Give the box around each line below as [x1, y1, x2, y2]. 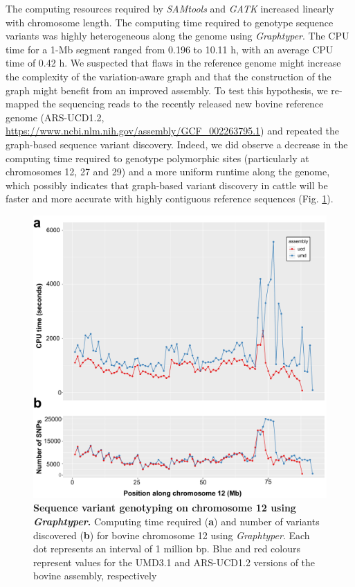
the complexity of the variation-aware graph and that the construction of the [6, 69, 331, 83]
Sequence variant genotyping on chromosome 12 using [33, 500, 296, 515]
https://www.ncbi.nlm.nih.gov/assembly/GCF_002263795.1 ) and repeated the [6, 123, 340, 138]
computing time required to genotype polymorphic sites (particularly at [6, 150, 309, 165]
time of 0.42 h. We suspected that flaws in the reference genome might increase [6, 55, 341, 70]
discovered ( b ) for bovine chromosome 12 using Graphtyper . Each [33, 527, 310, 542]
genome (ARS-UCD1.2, [6, 109, 104, 124]
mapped [6, 96, 39, 111]
